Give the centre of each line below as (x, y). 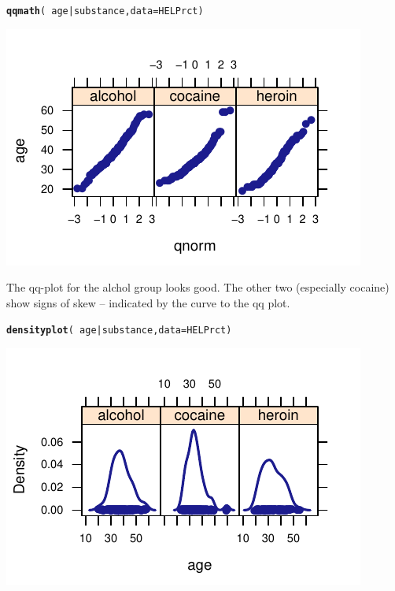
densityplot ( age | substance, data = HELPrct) (119, 331)
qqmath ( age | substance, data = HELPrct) (105, 11)
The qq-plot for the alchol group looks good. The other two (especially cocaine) (198, 287)
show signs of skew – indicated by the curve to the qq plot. (148, 302)
